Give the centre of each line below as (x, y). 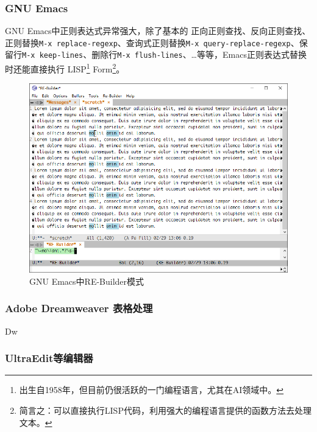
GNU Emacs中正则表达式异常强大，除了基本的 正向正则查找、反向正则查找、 (158, 31)
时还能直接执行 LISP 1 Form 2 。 (65, 68)
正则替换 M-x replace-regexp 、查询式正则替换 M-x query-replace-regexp (148, 42)
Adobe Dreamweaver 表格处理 (79, 308)
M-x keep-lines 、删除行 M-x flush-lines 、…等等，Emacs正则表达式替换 (164, 54)
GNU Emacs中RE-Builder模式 (87, 281)
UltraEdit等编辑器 (49, 358)
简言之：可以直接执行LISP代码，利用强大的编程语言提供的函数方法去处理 (165, 410)
